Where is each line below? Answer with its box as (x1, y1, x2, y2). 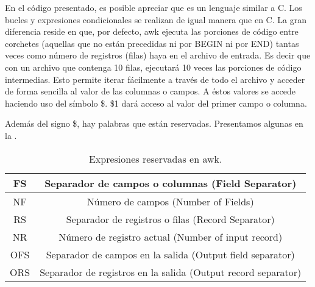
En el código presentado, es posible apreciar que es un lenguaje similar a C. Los (5, 1, 302, 13)
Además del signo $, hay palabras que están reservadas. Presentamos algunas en (5, 117, 303, 130)
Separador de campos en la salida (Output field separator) (46, 247, 295, 261)
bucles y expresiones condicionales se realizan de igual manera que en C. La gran (5, 13, 306, 26)
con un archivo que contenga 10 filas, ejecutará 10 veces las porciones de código (5, 60, 302, 73)
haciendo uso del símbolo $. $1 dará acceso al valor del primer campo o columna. (5, 96, 307, 109)
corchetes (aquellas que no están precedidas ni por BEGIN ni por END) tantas (5, 37, 299, 49)
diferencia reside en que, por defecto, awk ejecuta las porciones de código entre (5, 25, 299, 38)
